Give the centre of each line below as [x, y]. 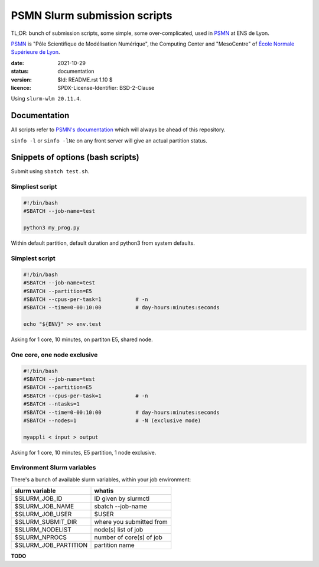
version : [21, 79]
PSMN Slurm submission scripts [92, 15]
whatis [104, 491]
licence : [21, 88]
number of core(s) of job [128, 537]
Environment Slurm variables [53, 468]
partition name [115, 545]
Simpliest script [34, 187]
